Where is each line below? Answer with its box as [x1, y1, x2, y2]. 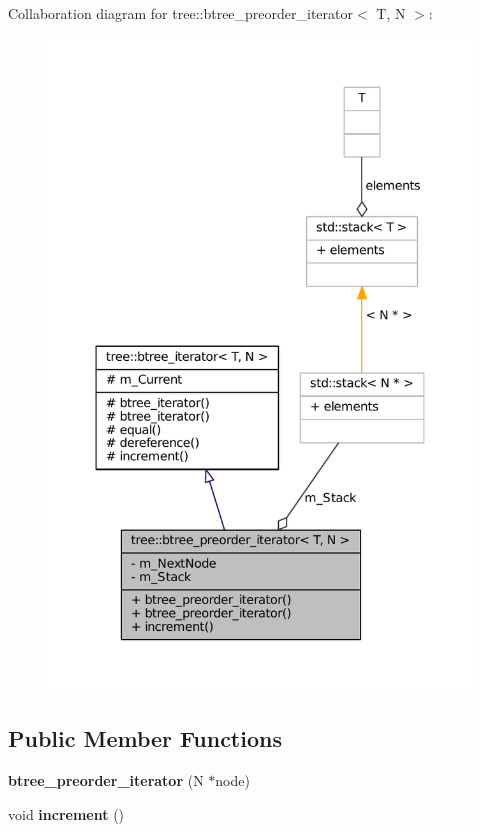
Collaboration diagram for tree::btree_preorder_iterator [8, 3, 354, 23]
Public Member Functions [8, 723, 282, 754]
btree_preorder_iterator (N [8, 770, 204, 791]
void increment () [8, 803, 125, 824]
